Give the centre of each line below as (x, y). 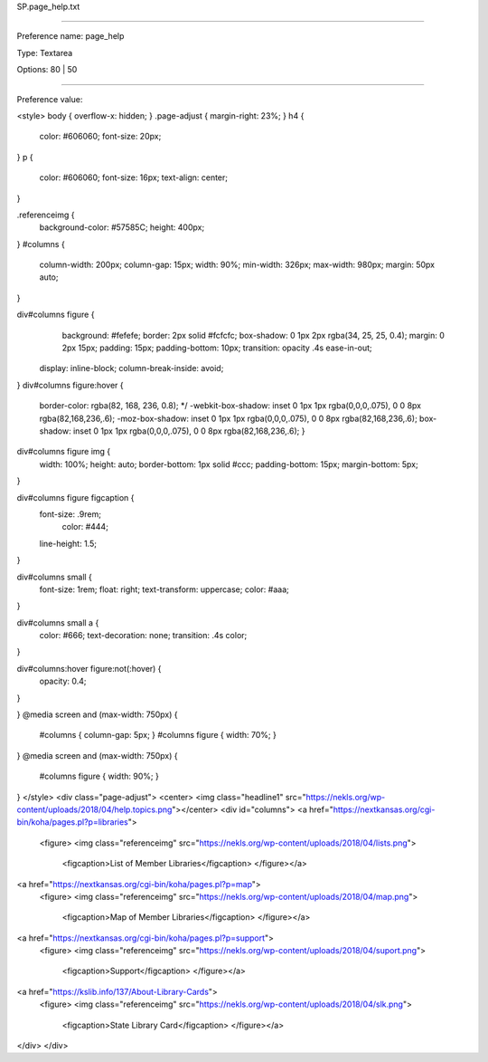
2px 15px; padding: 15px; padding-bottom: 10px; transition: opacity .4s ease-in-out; (217, 348)
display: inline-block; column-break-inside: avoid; (131, 368)
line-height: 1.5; (68, 543)
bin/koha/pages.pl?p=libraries (72, 822)
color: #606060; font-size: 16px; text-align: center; (134, 177)
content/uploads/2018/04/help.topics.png (94, 809)
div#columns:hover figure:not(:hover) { (89, 668)
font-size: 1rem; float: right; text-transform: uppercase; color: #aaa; (164, 589)
